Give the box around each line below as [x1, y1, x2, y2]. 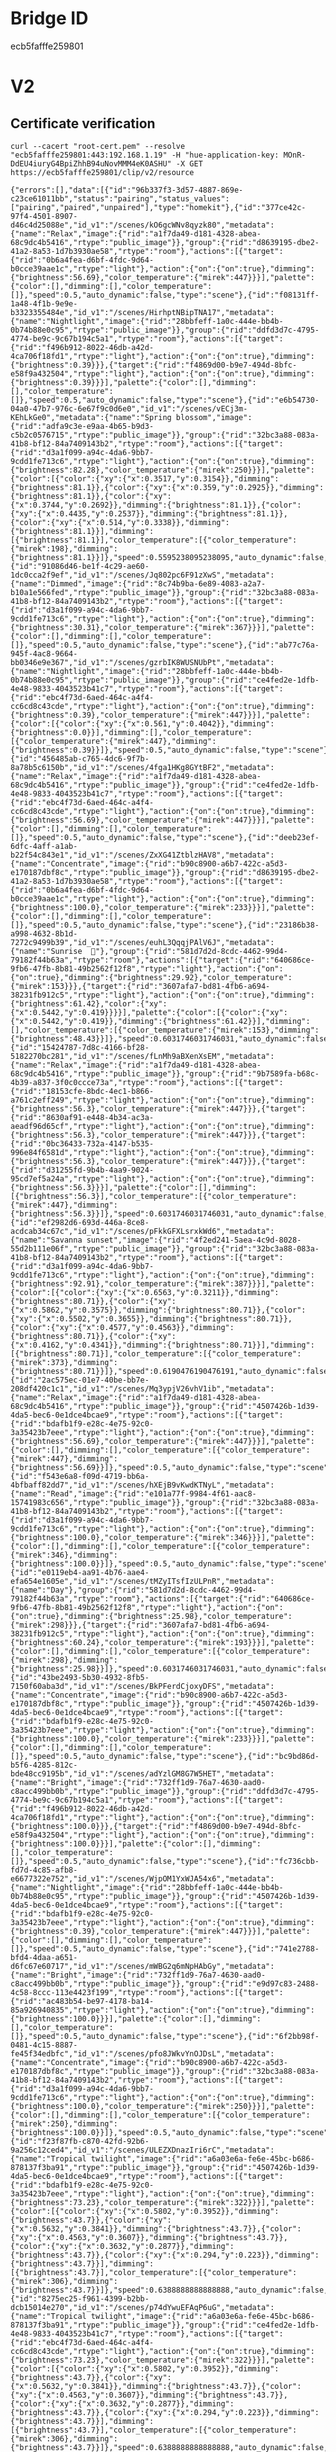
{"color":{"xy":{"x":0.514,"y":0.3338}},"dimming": [10, 517, 230, 527]
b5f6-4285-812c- [10, 1760, 78, 1770]
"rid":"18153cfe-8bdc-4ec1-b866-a [10, 1086, 155, 1096]
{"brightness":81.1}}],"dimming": [10, 526, 155, 536]
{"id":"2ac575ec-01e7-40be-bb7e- [10, 1375, 150, 1385]
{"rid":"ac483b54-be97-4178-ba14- [10, 1996, 155, 2006]
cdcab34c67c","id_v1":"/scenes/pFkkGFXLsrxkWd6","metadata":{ [10, 1226, 275, 1236]
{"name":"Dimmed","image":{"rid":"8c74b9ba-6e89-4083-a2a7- [10, 578, 267, 589]
